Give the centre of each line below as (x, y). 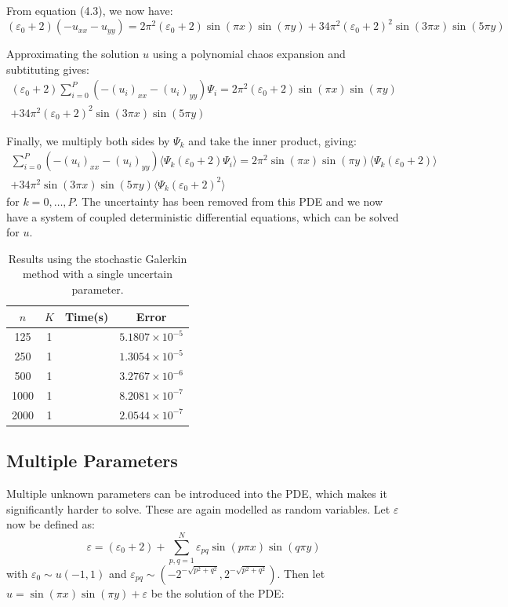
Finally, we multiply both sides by (88, 140)
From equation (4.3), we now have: (90, 10)
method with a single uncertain (98, 274)
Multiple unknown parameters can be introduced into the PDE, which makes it (197, 494)
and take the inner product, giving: (273, 140)
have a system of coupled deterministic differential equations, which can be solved (203, 216)
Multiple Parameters (92, 461)
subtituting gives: (48, 69)
